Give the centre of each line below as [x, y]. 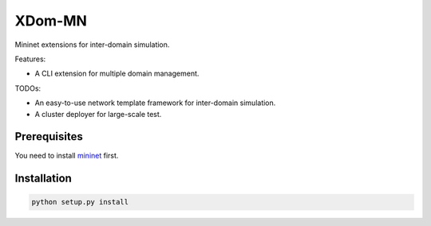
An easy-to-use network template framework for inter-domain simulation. [155, 103]
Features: [30, 59]
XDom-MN [51, 21]
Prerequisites [49, 136]
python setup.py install [80, 202]
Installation [43, 179]
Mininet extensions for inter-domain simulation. [92, 45]
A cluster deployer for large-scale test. [98, 114]
